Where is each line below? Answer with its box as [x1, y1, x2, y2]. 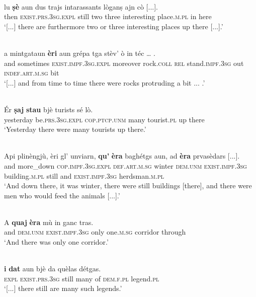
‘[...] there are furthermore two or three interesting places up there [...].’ [4, 21, 223, 31]
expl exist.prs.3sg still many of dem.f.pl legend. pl [4, 273, 159, 283]
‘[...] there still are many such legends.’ [4, 283, 122, 293]
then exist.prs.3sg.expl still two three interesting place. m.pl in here [4, 11, 212, 22]
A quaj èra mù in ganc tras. [4, 216, 94, 227]
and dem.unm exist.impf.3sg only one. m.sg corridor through [4, 227, 186, 237]
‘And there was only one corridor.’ [4, 237, 109, 247]
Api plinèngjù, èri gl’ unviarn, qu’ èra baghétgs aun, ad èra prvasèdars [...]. [4, 151, 240, 161]
